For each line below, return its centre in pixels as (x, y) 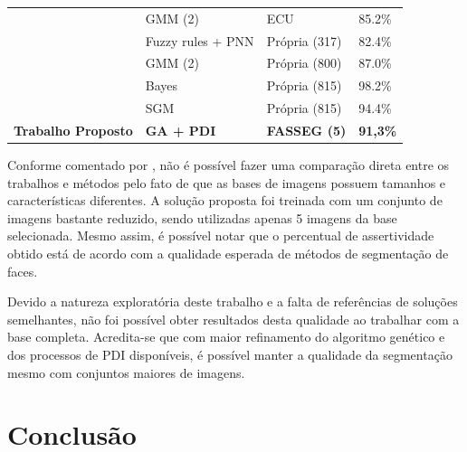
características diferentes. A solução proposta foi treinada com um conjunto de (225, 200)
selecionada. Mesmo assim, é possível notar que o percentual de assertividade (221, 235)
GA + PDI (181, 130)
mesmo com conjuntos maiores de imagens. (126, 372)
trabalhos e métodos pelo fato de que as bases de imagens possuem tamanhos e (227, 182)
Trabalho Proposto (73, 130)
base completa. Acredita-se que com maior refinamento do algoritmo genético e (226, 337)
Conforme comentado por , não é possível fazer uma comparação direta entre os (229, 165)
